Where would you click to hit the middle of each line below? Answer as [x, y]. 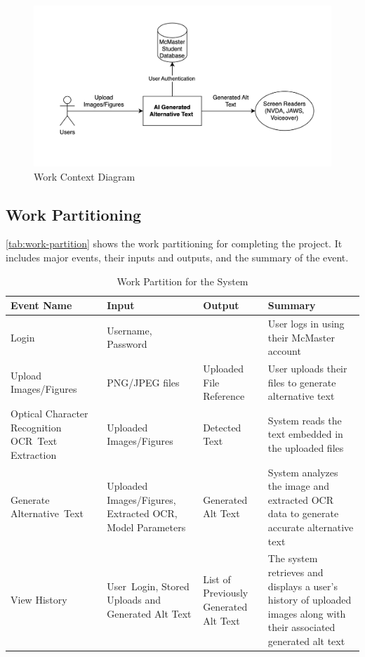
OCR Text [34, 441]
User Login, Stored [148, 586]
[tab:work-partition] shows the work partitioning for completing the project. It [174, 243]
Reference [224, 396]
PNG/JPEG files [143, 382]
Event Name [41, 305]
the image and [298, 486]
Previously [226, 593]
